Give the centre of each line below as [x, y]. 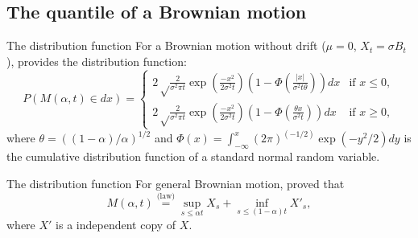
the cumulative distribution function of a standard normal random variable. [193, 156]
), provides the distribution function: [97, 61]
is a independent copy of [116, 224]
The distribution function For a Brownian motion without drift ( [166, 45]
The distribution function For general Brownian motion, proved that [176, 183]
